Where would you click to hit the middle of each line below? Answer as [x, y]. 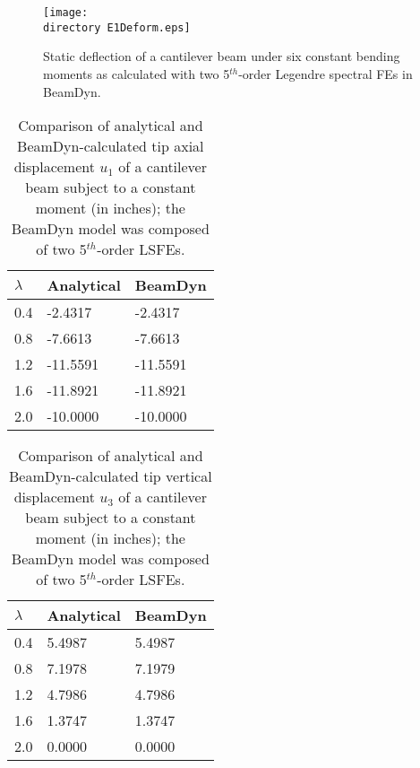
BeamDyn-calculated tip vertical [110, 476]
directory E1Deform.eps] [117, 27]
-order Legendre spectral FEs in [326, 73]
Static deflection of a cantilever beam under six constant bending [222, 56]
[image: [66, 13]
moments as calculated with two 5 [137, 73]
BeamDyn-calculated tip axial [111, 146]
